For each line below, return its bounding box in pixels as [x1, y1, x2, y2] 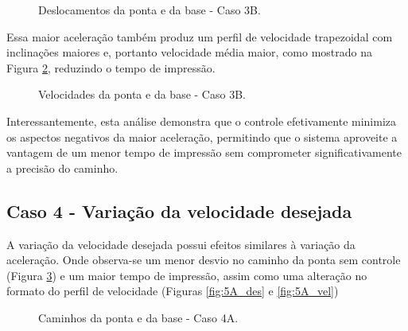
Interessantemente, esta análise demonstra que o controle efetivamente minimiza [6, 112, 397, 129]
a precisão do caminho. [6, 159, 119, 176]
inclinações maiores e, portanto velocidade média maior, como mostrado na [6, 44, 373, 60]
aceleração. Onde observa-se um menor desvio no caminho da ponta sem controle [6, 251, 401, 268]
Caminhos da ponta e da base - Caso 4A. [38, 309, 239, 325]
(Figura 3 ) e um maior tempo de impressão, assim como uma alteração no [6, 267, 367, 283]
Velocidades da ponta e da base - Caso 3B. [38, 86, 246, 103]
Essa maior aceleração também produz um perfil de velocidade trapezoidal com [6, 28, 393, 45]
